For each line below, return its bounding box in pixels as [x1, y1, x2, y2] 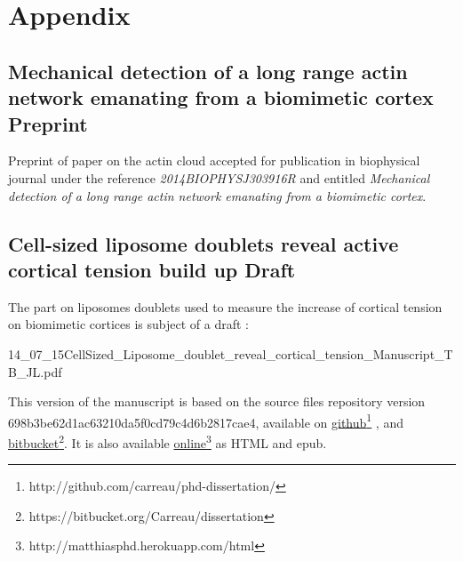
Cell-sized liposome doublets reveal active [8, 229, 399, 257]
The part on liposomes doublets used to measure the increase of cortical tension [8, 297, 443, 316]
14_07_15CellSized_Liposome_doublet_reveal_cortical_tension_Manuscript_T [8, 344, 453, 363]
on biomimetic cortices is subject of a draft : [8, 315, 249, 333]
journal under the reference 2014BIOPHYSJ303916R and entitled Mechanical [8, 168, 430, 187]
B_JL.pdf [8, 362, 62, 381]
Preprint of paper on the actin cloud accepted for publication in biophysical [8, 151, 420, 170]
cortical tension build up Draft [8, 255, 296, 283]
